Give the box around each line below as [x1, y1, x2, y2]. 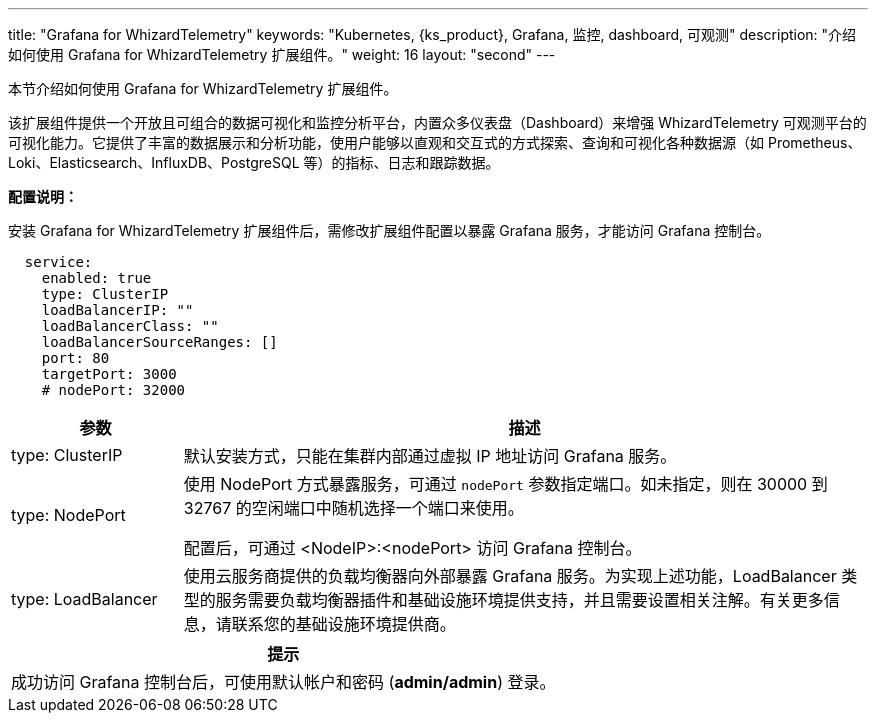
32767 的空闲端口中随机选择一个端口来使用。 [183, 498, 524, 518]
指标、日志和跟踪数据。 [345, 154, 500, 171]
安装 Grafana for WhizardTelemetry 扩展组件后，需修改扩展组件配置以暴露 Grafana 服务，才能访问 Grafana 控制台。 [8, 222, 771, 239]
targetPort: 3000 [41, 366, 177, 382]
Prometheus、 [767, 134, 862, 151]
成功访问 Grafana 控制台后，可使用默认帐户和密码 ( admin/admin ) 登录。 [11, 672, 556, 692]
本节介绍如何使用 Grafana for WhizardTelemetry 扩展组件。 [8, 80, 398, 97]
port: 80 [41, 350, 110, 366]
